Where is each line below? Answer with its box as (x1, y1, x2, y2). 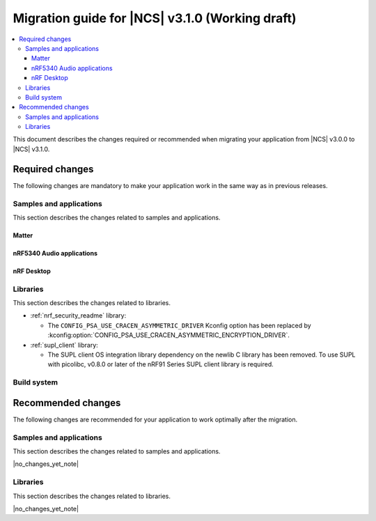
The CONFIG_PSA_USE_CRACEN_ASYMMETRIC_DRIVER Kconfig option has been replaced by (47, 321, 311, 329)
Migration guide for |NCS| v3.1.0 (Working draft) (13, 10, 297, 26)
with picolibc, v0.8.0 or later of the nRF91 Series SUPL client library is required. (47, 360, 274, 368)
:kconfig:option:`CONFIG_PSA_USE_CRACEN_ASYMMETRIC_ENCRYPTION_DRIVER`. (47, 331, 290, 339)
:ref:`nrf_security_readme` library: (30, 311, 127, 320)
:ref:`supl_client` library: (30, 341, 99, 349)
